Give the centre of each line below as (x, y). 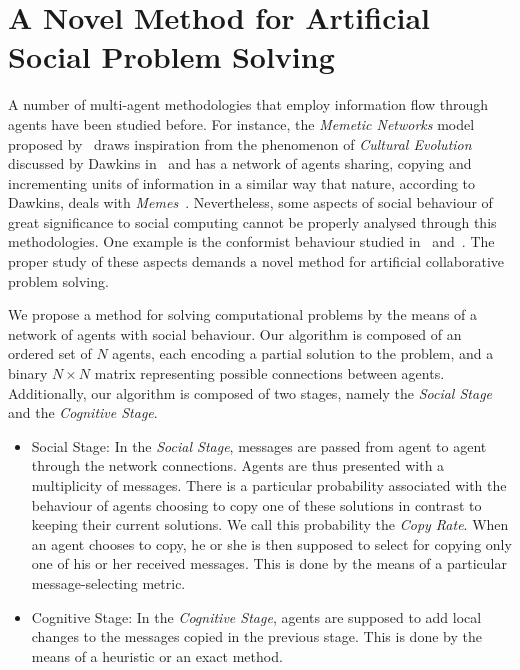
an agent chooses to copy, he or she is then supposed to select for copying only (271, 543)
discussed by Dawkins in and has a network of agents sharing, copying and (240, 163)
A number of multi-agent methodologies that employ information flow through (248, 104)
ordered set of (50, 353)
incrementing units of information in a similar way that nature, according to (242, 182)
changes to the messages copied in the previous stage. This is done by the (256, 636)
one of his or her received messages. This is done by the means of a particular (269, 563)
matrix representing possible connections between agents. (269, 373)
